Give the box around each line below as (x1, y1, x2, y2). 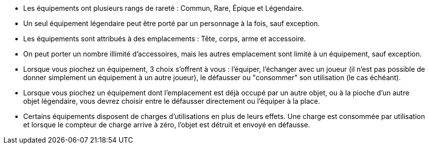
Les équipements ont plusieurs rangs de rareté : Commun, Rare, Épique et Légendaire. (23, 4, 304, 12)
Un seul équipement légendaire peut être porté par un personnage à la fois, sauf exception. (23, 19, 320, 28)
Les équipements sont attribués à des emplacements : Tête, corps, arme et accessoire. (23, 34, 306, 43)
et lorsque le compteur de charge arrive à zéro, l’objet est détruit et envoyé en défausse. (23, 120, 310, 129)
